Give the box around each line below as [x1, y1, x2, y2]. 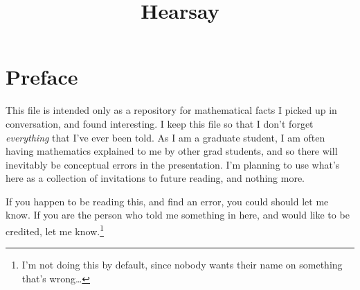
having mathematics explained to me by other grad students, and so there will [6, 144, 338, 158]
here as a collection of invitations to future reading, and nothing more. [6, 171, 305, 185]
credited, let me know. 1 [6, 222, 104, 238]
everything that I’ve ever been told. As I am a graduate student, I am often [6, 130, 325, 144]
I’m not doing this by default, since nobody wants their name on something [21, 257, 343, 272]
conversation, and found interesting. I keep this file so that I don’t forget [6, 116, 314, 130]
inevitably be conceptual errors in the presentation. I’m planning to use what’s [6, 157, 340, 171]
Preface [6, 62, 78, 91]
